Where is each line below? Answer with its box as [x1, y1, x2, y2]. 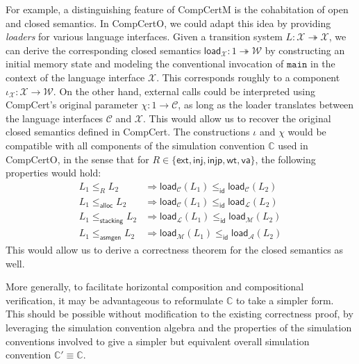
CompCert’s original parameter [6, 97, 138, 112]
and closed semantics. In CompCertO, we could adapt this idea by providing [6, 15, 331, 30]
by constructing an [265, 42, 345, 57]
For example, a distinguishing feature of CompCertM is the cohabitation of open [6, 2, 349, 16]
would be [287, 124, 326, 139]
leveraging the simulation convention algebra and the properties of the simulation [6, 320, 352, 334]
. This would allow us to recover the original [143, 110, 331, 125]
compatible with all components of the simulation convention [6, 138, 265, 152]
